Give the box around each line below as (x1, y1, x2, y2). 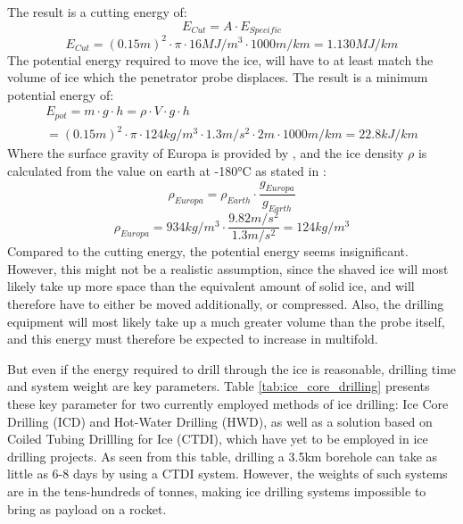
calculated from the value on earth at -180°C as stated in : (7, 161, 327, 179)
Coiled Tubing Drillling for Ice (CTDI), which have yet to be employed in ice (7, 429, 428, 448)
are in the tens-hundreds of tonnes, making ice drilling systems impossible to (7, 482, 426, 501)
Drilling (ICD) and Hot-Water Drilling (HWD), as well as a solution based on (7, 412, 433, 430)
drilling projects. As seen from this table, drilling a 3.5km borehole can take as (7, 446, 438, 465)
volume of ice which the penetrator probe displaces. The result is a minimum (7, 68, 428, 87)
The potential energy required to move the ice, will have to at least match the (7, 50, 434, 69)
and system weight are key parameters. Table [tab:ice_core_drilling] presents (7, 377, 430, 395)
